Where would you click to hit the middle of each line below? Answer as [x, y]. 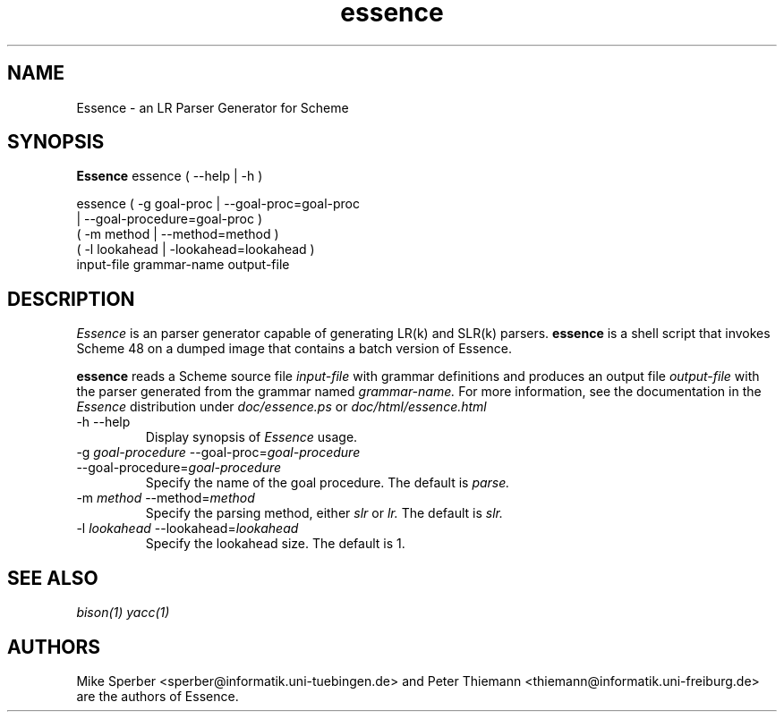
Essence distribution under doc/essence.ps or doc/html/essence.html [281, 407]
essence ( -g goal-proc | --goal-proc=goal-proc [218, 204]
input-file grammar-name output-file [183, 265]
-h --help [103, 422]
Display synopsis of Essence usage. [251, 437]
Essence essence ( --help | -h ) [170, 176]
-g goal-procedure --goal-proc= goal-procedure [218, 453]
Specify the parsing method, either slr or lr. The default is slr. [324, 513]
